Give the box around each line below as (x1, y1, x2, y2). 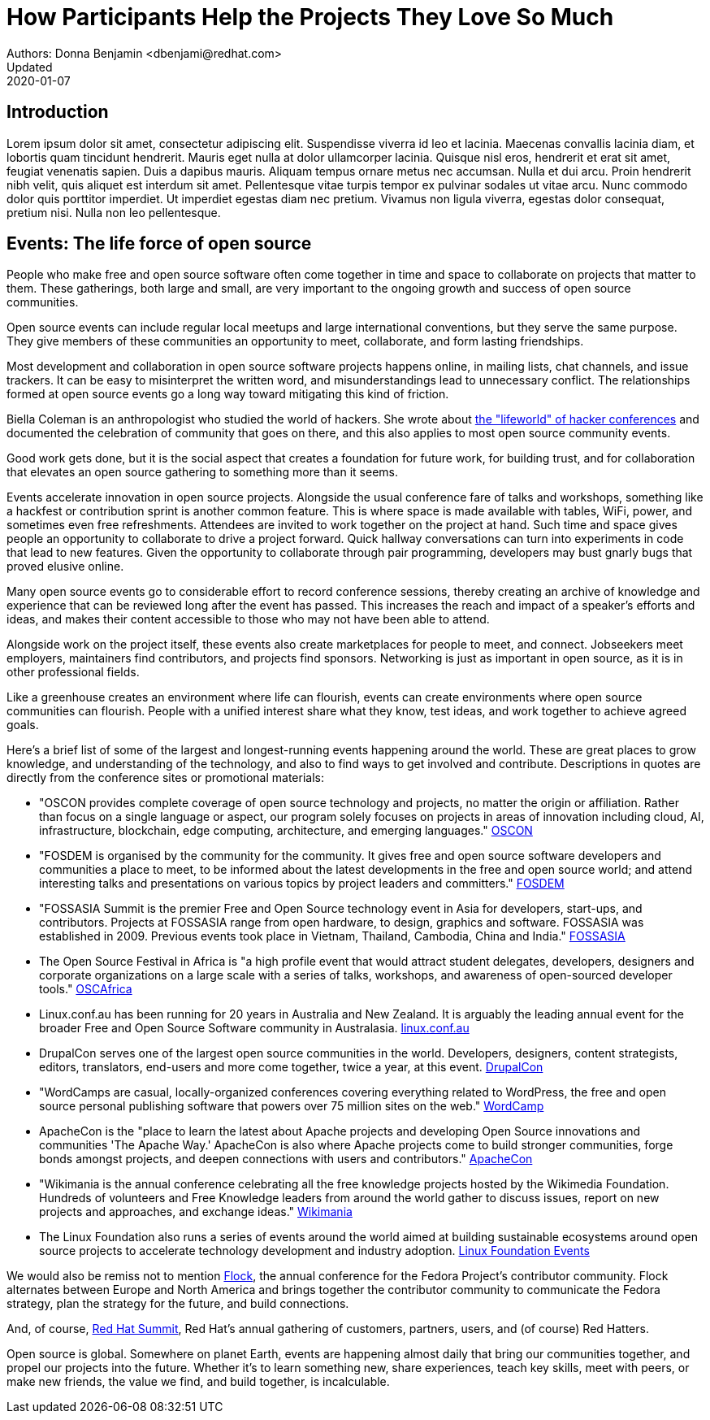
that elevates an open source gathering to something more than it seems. (6, 465, 399, 480)
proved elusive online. (6, 559, 124, 574)
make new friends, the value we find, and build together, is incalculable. (6, 1374, 390, 1389)
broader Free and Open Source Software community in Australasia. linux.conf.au (39, 1021, 470, 1036)
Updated (6, 59, 53, 74)
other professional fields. (6, 665, 140, 680)
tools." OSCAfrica (39, 982, 132, 997)
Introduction (6, 102, 109, 123)
